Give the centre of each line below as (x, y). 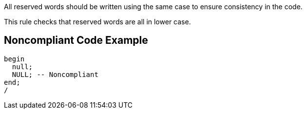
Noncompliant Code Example (76, 40)
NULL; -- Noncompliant (55, 74)
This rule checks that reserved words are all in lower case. (97, 22)
